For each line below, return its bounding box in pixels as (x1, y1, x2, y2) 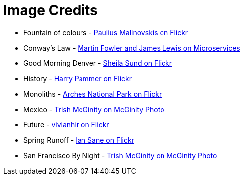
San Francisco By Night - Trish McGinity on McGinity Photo (23, 151, 217, 160)
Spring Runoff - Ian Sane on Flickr (23, 135, 134, 144)
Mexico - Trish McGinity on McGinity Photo (23, 105, 164, 114)
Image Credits (3, 2, 98, 19)
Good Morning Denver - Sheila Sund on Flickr (23, 59, 172, 67)
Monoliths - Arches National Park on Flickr (23, 89, 162, 98)
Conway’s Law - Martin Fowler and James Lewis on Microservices (23, 43, 240, 52)
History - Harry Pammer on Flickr (23, 74, 132, 83)
